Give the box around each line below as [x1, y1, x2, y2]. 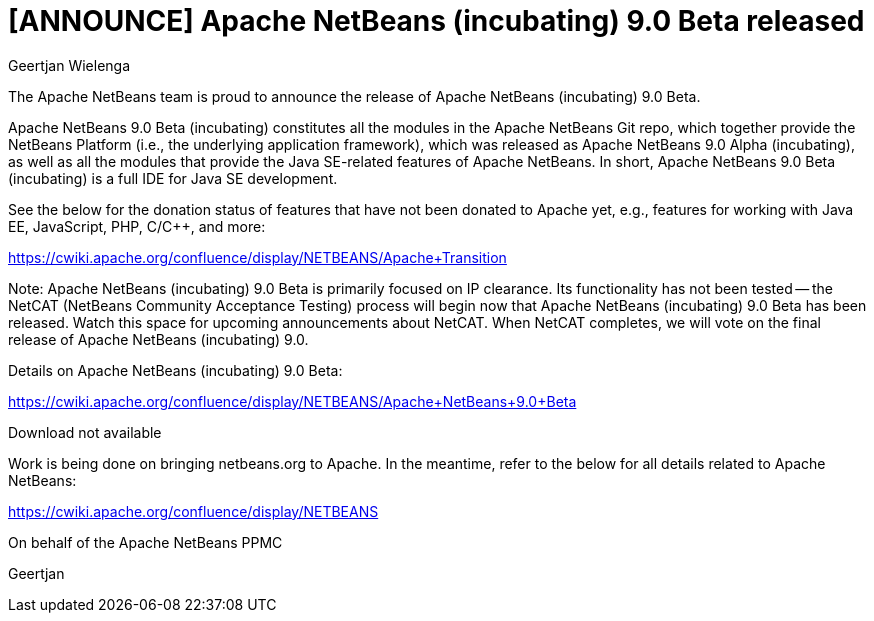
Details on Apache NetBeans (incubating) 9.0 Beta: [8, 361, 343, 379]
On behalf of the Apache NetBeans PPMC [8, 533, 283, 551]
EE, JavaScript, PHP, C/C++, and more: [8, 217, 266, 235]
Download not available [8, 423, 162, 441]
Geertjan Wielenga [8, 56, 131, 74]
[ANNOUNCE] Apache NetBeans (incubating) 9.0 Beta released [8, 4, 865, 38]
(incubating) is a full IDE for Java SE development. [8, 169, 338, 187]
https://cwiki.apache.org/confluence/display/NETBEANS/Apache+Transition [8, 248, 507, 266]
